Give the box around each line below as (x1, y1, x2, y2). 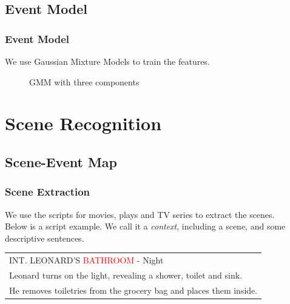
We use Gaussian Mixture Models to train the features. (5, 55, 210, 67)
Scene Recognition (5, 111, 162, 136)
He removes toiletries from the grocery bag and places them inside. (9, 283, 258, 296)
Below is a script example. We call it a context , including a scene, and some (5, 220, 286, 233)
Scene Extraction (5, 184, 90, 199)
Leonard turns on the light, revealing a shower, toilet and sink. (9, 268, 243, 281)
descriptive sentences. (5, 231, 84, 244)
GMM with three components (29, 75, 140, 88)
